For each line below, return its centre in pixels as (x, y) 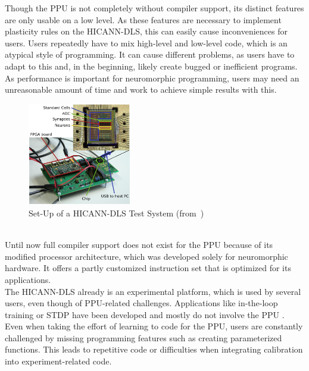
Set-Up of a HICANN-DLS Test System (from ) (116, 213)
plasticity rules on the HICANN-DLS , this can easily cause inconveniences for (146, 31)
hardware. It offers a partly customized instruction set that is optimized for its (148, 268)
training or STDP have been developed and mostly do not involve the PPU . (145, 314)
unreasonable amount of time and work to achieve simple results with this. (141, 89)
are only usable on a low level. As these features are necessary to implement (143, 19)
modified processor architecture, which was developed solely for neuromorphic (146, 256)
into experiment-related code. (58, 361)
